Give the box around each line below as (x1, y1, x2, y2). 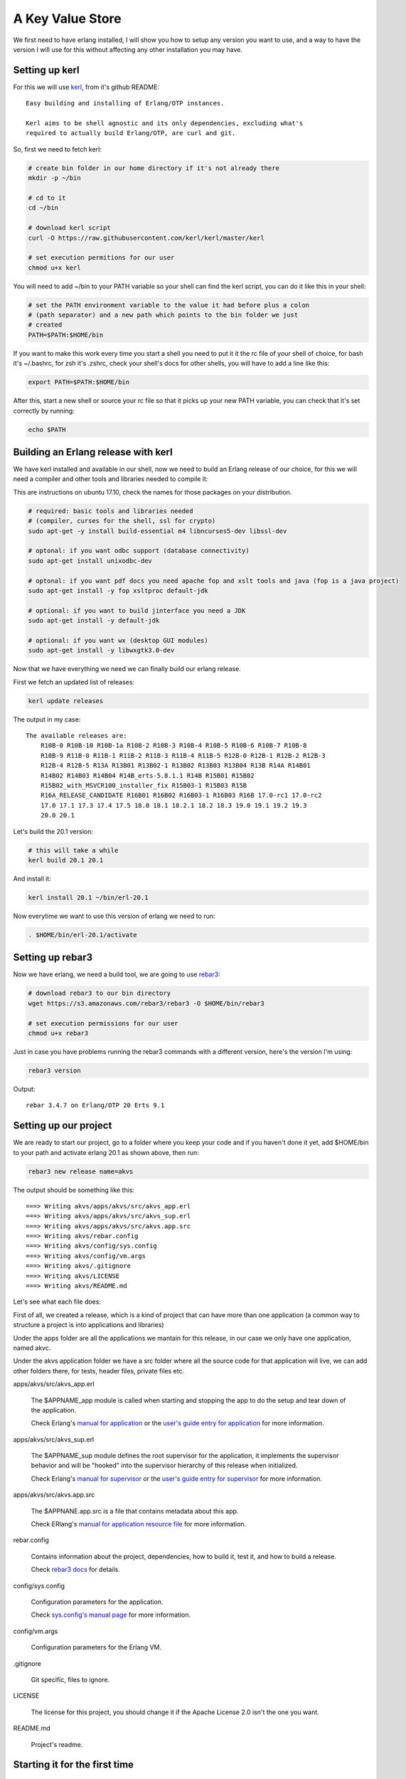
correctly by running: (13, 406, 75, 415)
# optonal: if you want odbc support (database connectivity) (28, 547, 250, 555)
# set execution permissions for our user (28, 1019, 178, 1028)
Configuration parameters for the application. (31, 1598, 164, 1606)
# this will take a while (28, 846, 119, 854)
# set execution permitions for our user (28, 253, 175, 262)
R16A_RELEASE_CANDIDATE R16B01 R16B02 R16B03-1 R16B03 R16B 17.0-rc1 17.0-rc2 (40, 791, 322, 800)
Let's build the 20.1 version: (13, 827, 94, 835)
